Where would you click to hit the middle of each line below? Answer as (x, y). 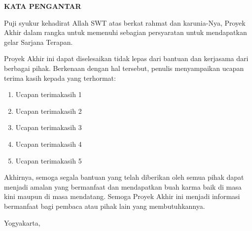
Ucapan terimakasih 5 (49, 160)
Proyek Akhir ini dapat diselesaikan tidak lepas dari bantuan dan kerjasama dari (126, 58)
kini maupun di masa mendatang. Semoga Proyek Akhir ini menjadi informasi (122, 196)
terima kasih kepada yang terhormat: (60, 78)
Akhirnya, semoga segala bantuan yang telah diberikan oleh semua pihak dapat (124, 177)
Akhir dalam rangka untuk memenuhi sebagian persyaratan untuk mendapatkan (126, 32)
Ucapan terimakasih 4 (49, 144)
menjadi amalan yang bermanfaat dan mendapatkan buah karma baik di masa (123, 186)
